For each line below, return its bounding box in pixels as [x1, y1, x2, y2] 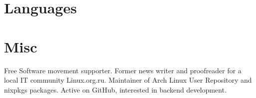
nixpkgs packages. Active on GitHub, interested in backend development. [4, 84, 227, 95]
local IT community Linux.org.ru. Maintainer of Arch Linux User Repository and [4, 75, 252, 85]
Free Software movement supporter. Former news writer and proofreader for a [4, 65, 242, 75]
